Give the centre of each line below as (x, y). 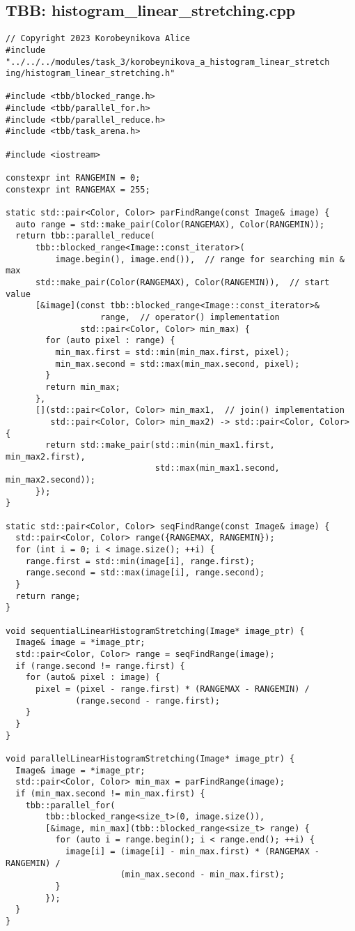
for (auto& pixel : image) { (93, 678)
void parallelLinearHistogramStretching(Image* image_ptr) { (150, 758)
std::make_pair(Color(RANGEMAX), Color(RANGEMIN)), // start (182, 282)
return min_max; (83, 387)
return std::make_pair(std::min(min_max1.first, (160, 445)
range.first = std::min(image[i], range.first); (140, 561)
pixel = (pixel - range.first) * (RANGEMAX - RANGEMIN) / (172, 689)
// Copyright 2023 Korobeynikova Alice (98, 39)
